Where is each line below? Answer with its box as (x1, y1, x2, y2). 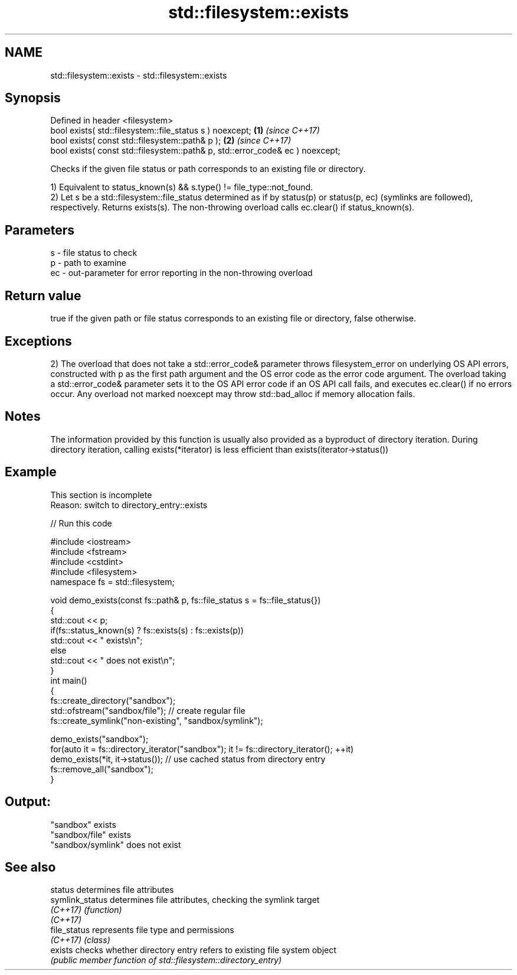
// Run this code (50, 518, 112, 528)
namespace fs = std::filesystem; (50, 576, 175, 587)
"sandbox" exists (50, 819, 116, 830)
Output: (5, 794, 51, 810)
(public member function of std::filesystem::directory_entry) (50, 955, 282, 966)
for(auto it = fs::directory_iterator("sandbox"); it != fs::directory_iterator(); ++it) (50, 743, 354, 754)
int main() (50, 675, 87, 685)
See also (5, 859, 56, 875)
